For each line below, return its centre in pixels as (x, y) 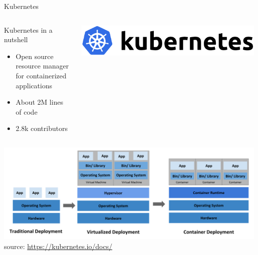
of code (27, 111)
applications (34, 85)
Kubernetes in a (28, 30)
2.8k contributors (42, 128)
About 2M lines (39, 102)
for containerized (41, 75)
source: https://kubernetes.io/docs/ (58, 246)
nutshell (16, 39)
